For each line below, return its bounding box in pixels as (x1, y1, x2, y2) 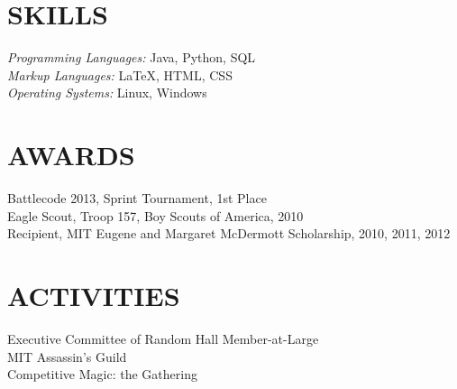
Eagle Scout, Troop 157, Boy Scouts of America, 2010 (7, 206, 304, 225)
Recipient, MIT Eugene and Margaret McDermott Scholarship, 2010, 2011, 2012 (7, 224, 451, 243)
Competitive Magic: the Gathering (7, 365, 197, 384)
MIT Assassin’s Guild (7, 347, 127, 366)
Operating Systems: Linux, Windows (7, 83, 207, 102)
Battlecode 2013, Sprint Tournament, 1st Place (7, 189, 267, 208)
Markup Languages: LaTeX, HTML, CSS (7, 65, 233, 84)
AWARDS (7, 136, 135, 173)
